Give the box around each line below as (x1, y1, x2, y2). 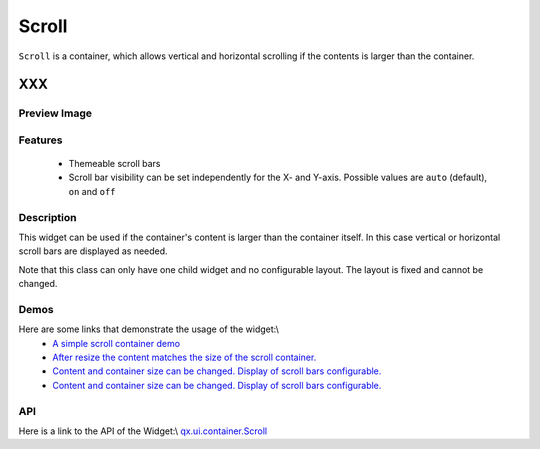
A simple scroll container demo (52, 337, 180, 349)
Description (18, 210, 77, 224)
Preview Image (18, 106, 92, 120)
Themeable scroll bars (68, 158, 161, 170)
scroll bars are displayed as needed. (18, 245, 169, 257)
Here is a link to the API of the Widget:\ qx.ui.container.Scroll (18, 425, 268, 437)
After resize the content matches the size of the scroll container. (52, 351, 317, 364)
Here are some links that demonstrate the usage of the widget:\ (18, 323, 280, 335)
